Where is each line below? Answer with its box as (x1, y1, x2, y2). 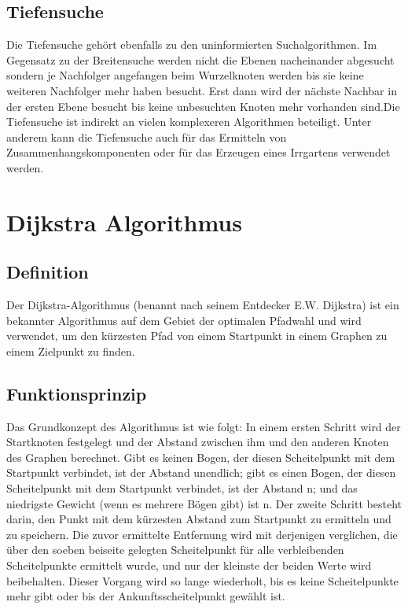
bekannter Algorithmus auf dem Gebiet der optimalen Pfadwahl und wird (6, 312, 362, 328)
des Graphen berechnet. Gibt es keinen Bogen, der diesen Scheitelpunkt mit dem (6, 448, 395, 465)
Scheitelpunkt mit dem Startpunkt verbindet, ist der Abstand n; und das (6, 480, 358, 496)
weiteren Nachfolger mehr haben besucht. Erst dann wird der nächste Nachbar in (6, 82, 397, 98)
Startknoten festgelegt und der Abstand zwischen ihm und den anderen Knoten (6, 434, 389, 450)
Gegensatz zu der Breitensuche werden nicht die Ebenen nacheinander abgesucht (6, 51, 395, 68)
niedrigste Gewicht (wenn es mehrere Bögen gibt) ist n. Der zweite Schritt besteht (6, 495, 402, 511)
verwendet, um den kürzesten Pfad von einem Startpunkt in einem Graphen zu (6, 327, 388, 344)
